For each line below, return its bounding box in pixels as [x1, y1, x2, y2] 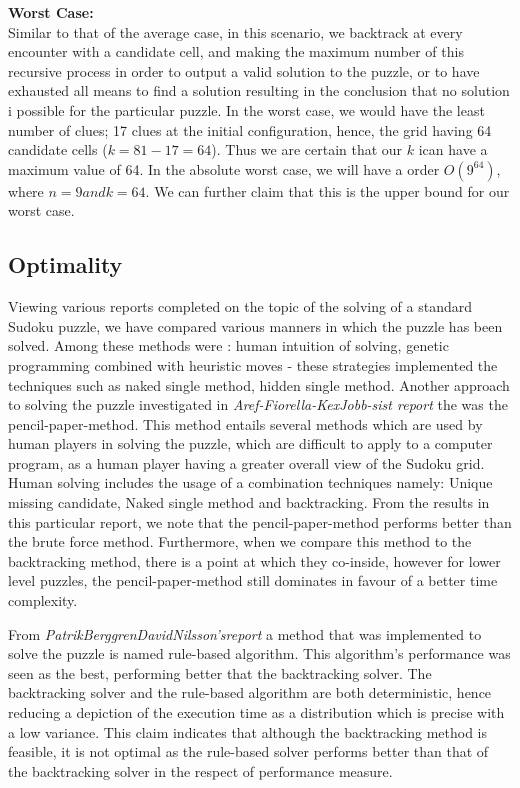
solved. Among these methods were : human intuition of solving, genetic [8, 335, 449, 356]
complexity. [8, 590, 78, 611]
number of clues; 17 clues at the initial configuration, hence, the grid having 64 [8, 119, 492, 140]
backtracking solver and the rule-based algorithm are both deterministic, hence [8, 682, 492, 703]
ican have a [418, 139, 488, 160]
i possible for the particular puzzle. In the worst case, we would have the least [8, 99, 485, 120]
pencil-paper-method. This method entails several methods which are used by [8, 413, 483, 434]
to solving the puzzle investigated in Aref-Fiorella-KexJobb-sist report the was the [8, 394, 508, 415]
